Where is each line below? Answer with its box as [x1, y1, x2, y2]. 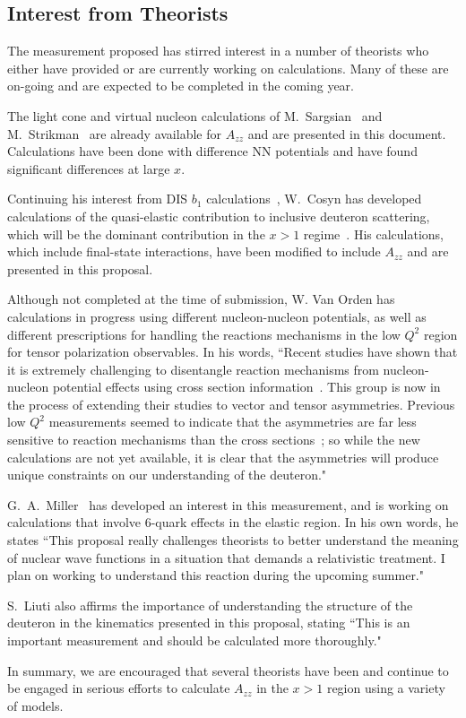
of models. [7, 696, 64, 714]
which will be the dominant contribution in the [7, 224, 265, 243]
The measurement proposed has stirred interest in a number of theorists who [7, 41, 429, 60]
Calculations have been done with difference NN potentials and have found [7, 142, 418, 160]
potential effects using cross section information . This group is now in [52, 377, 441, 396]
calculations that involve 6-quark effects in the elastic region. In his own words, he [7, 513, 459, 532]
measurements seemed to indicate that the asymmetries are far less [48, 412, 417, 431]
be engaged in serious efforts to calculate [7, 679, 230, 697]
